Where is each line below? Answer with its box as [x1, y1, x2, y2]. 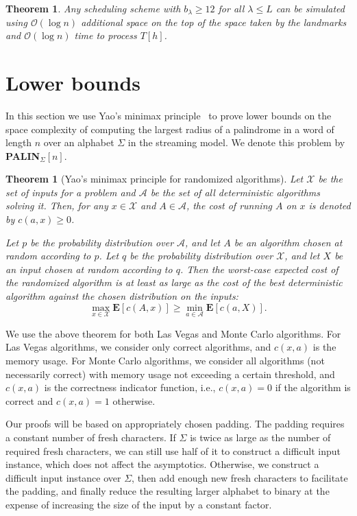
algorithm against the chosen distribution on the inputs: [5, 289, 238, 303]
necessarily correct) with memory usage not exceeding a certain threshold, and [5, 366, 335, 381]
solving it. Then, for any [5, 198, 108, 213]
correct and [5, 393, 53, 408]
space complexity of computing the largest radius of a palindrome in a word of [5, 121, 334, 136]
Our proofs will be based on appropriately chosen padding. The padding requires [5, 417, 345, 431]
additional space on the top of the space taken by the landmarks [81, 14, 347, 29]
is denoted [308, 198, 351, 213]
